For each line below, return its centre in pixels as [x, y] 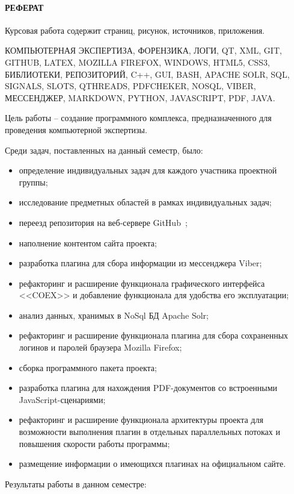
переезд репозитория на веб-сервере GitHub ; [103, 222]
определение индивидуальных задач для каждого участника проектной [148, 170]
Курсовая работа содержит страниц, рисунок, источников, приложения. [135, 30]
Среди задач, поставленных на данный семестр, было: [104, 150]
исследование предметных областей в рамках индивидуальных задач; [145, 202]
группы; [33, 182]
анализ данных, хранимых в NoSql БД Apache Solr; [114, 315]
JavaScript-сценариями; [62, 399]
